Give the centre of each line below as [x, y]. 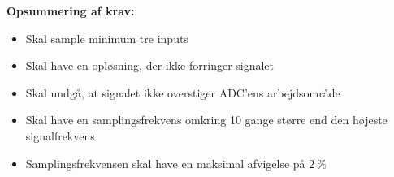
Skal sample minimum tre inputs [107, 38]
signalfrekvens [60, 135]
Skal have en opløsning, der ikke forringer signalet [150, 65]
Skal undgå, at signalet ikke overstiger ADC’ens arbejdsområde [183, 92]
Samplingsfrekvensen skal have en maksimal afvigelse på [165, 163]
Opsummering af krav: [71, 11]
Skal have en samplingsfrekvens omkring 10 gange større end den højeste [206, 120]
